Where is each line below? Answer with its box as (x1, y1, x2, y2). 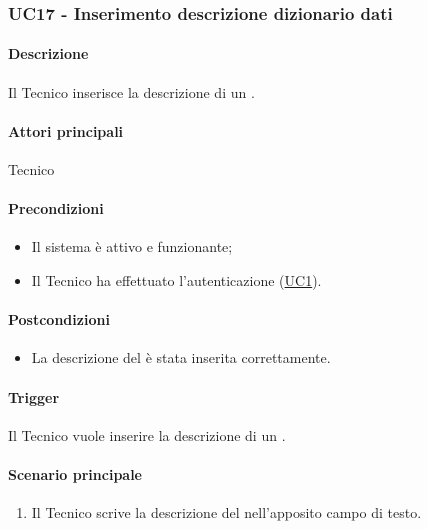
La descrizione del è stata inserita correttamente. (31, 347, 331, 368)
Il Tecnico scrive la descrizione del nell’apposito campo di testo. (31, 502, 422, 523)
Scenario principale (8, 463, 142, 484)
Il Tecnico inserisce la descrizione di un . (8, 81, 255, 102)
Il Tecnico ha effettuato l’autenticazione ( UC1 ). (31, 270, 322, 291)
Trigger (8, 386, 60, 407)
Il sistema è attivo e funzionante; (31, 236, 233, 257)
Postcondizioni (8, 309, 110, 330)
